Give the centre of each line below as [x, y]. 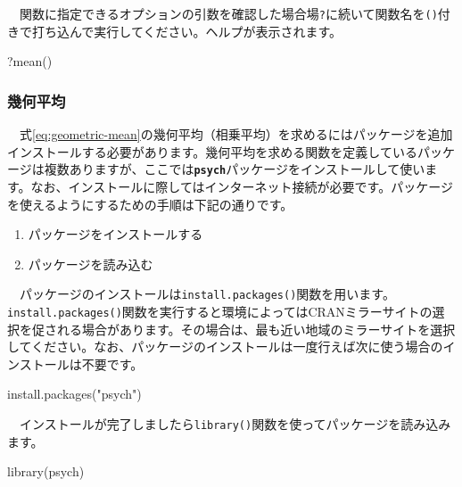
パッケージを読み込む [91, 264]
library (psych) [46, 471]
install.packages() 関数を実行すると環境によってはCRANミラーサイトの [220, 311]
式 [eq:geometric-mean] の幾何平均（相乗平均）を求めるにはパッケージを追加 [236, 134]
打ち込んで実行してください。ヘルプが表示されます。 [187, 31]
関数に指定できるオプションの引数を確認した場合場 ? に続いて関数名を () [228, 13]
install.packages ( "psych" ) [74, 394]
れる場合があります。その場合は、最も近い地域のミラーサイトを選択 [256, 329]
